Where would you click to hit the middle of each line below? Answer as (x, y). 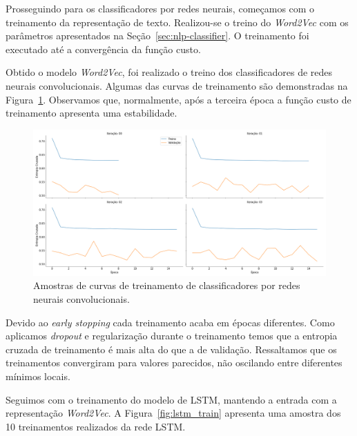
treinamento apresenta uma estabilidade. (91, 113)
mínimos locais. (38, 376)
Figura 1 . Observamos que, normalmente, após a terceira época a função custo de (178, 99)
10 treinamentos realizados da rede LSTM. (96, 426)
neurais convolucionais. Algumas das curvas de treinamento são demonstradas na (177, 85)
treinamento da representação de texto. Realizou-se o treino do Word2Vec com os (177, 22)
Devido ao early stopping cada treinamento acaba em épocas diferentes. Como (170, 322)
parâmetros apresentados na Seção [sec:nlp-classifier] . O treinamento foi (157, 36)
